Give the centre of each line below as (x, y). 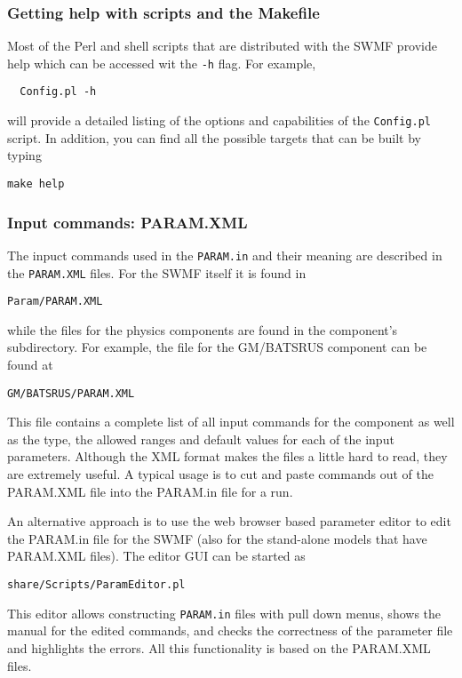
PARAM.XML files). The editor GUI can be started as (156, 556)
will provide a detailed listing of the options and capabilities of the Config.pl (219, 120)
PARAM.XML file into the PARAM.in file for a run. (150, 491)
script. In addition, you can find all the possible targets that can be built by (214, 137)
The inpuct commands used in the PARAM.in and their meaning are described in (225, 255)
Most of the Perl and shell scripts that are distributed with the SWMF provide (223, 46)
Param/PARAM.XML (55, 302)
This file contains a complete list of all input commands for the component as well (231, 422)
